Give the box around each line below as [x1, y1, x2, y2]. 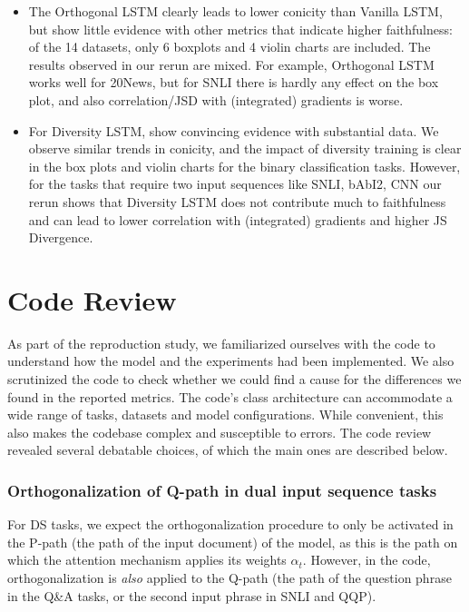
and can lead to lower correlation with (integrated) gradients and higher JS [28, 210, 447, 229]
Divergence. [28, 228, 93, 247]
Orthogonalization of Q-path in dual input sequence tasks [7, 479, 437, 501]
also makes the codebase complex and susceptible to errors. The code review [7, 422, 432, 441]
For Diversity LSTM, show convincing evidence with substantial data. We [28, 121, 439, 140]
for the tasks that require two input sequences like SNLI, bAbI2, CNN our [28, 174, 442, 193]
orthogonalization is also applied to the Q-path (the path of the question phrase [7, 568, 452, 587]
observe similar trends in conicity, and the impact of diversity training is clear [28, 139, 462, 158]
